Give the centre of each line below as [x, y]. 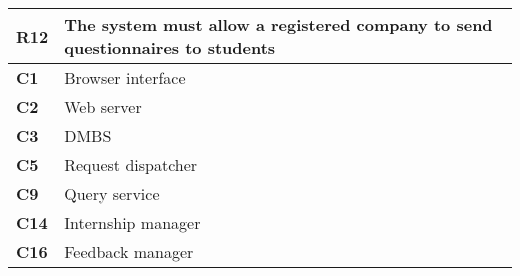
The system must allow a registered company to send [278, 24]
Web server [103, 106]
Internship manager [132, 222]
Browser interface [125, 77]
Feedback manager [129, 251]
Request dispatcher [131, 164]
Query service [112, 193]
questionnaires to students [170, 47]
